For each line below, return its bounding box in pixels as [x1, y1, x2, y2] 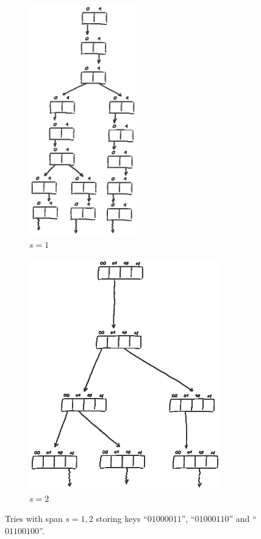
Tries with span [5, 512, 63, 525]
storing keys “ [96, 512, 148, 525]
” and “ [229, 512, 257, 525]
